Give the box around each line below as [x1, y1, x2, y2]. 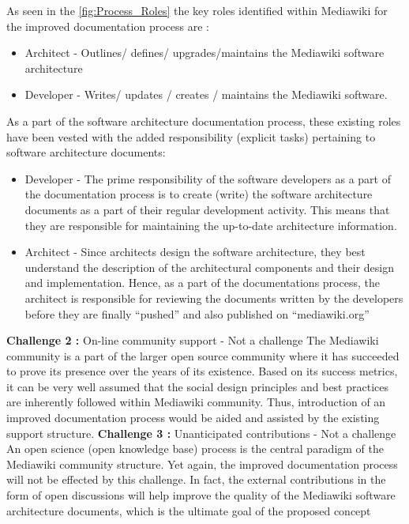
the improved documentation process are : [6, 17, 209, 34]
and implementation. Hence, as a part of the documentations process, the [24, 274, 380, 291]
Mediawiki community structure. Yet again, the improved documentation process [6, 455, 398, 472]
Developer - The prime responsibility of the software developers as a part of [24, 170, 391, 187]
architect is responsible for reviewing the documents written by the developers [24, 289, 403, 306]
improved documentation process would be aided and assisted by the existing [6, 409, 380, 426]
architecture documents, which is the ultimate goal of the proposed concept [6, 502, 371, 518]
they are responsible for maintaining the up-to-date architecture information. [24, 217, 397, 233]
